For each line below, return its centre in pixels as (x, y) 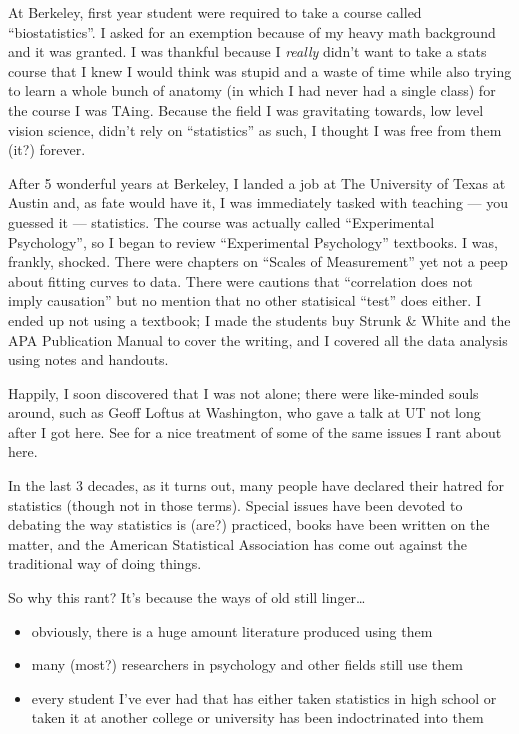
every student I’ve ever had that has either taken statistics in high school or (264, 697)
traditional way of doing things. (105, 563)
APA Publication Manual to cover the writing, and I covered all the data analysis (258, 339)
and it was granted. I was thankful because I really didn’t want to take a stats (247, 51)
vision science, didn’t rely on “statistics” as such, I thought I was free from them (255, 129)
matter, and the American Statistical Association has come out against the (237, 543)
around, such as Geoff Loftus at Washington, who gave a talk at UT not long (244, 412)
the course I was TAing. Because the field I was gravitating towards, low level (246, 109)
